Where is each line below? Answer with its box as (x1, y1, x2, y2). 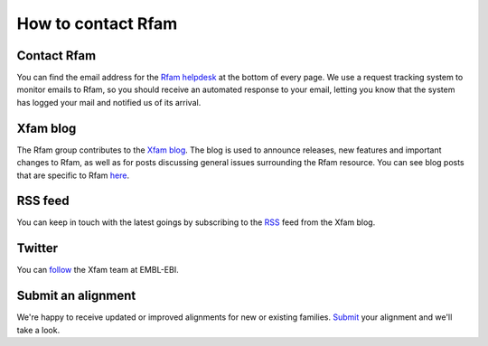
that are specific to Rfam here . (16, 170, 130, 181)
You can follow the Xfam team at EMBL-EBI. (16, 265, 180, 276)
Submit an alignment (16, 288, 136, 304)
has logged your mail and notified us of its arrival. (16, 97, 202, 108)
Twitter (16, 240, 59, 257)
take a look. (16, 324, 61, 335)
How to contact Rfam (16, 14, 178, 33)
